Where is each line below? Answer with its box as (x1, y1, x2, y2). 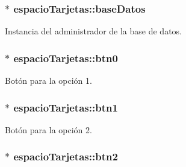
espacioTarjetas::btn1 (13, 99, 118, 115)
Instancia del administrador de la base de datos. (5, 25, 182, 37)
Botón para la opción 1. (5, 74, 92, 87)
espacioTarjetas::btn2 (13, 149, 118, 164)
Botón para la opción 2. (5, 123, 92, 136)
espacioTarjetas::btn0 (13, 50, 118, 65)
